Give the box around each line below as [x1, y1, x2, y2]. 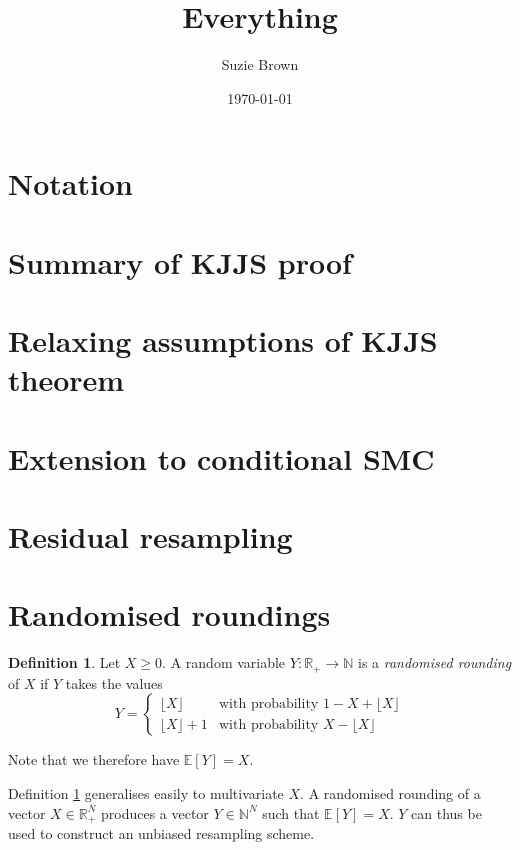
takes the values [65, 672, 163, 693]
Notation [8, 163, 133, 204]
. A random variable [162, 652, 286, 673]
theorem [8, 359, 125, 400]
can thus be [411, 802, 482, 823]
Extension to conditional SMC [8, 437, 435, 478]
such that [262, 802, 320, 823]
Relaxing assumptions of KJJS [8, 320, 438, 361]
